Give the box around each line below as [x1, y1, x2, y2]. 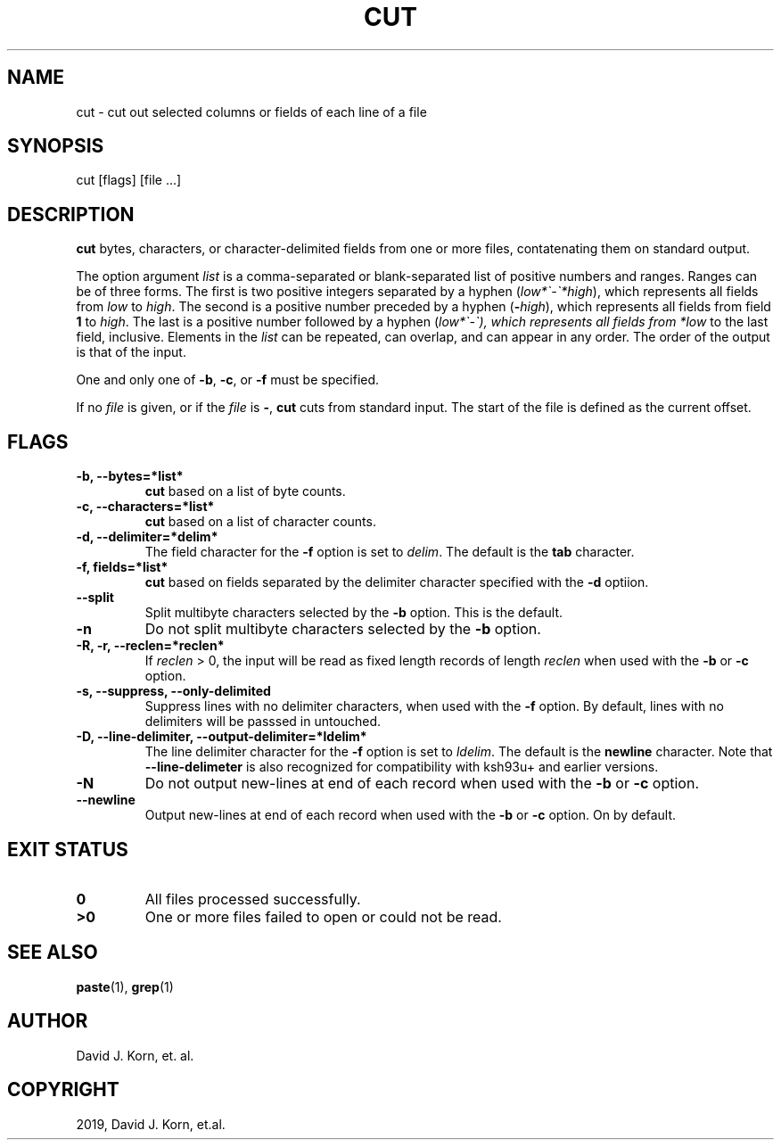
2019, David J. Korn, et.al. [76, 1116, 226, 1132]
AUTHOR [7, 1010, 88, 1033]
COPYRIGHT [7, 1078, 119, 1102]
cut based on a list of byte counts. [144, 483, 346, 499]
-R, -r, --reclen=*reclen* [76, 638, 225, 654]
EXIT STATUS [7, 838, 128, 861]
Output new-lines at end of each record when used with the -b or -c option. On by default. [144, 807, 677, 823]
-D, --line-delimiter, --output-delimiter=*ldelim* [76, 729, 367, 745]
